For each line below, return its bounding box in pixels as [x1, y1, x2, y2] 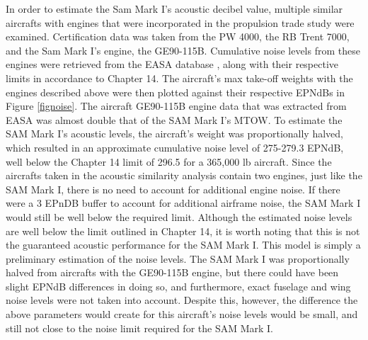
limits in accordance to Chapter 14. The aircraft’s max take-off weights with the [6, 70, 353, 85]
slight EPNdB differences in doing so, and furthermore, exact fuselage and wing [6, 278, 351, 293]
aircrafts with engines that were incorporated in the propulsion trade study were [6, 15, 355, 30]
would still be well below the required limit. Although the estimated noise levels [6, 209, 352, 224]
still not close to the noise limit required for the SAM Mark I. [6, 320, 273, 335]
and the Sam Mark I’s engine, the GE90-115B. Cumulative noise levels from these [6, 42, 360, 57]
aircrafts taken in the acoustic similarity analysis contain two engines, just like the [6, 168, 362, 183]
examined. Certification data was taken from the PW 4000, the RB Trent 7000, [6, 29, 350, 44]
